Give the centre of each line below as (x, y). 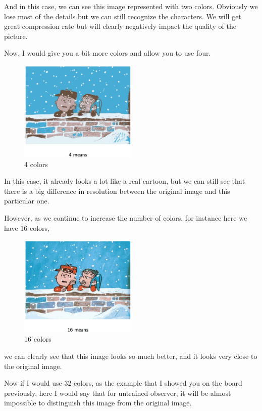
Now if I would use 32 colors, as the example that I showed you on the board (123, 383)
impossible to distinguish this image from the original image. (98, 403)
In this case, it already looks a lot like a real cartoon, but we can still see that (125, 181)
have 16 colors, (27, 228)
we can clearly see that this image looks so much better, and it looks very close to (131, 356)
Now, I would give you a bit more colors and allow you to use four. (108, 53)
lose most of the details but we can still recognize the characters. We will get (123, 16)
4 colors (36, 164)
